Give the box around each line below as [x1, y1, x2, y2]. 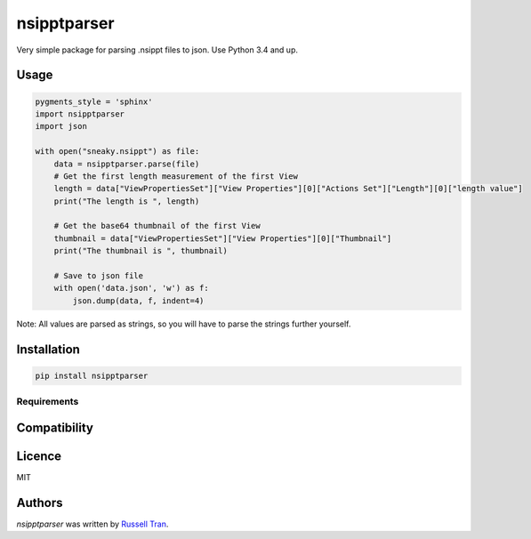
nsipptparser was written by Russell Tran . [16, 519, 169, 529]
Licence [16, 448, 62, 463]
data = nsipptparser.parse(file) [53, 158, 200, 169]
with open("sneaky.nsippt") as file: [35, 147, 200, 157]
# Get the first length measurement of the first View [53, 171, 298, 181]
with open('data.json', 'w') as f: [53, 283, 209, 294]
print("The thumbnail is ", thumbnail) [53, 245, 229, 256]
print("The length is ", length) [53, 196, 200, 206]
